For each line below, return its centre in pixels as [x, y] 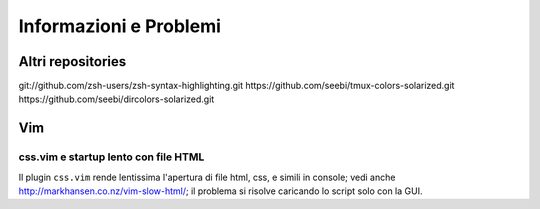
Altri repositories [72, 61]
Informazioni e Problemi [120, 26]
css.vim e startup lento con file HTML [111, 157]
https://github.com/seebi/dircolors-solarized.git [116, 99]
